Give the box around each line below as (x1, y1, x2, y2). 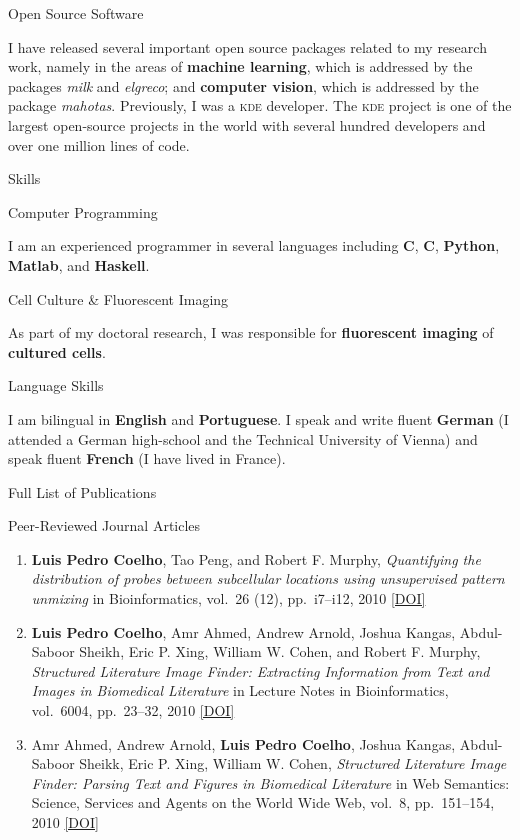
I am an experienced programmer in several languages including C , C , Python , (8, 235, 500, 256)
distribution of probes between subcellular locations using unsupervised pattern (31, 568, 505, 589)
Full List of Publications (8, 481, 157, 502)
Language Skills (8, 375, 104, 396)
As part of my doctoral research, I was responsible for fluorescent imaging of (8, 322, 494, 343)
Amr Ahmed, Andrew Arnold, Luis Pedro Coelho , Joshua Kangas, (31, 733, 456, 754)
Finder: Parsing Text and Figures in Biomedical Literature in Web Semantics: (31, 772, 510, 793)
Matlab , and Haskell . (8, 254, 150, 275)
